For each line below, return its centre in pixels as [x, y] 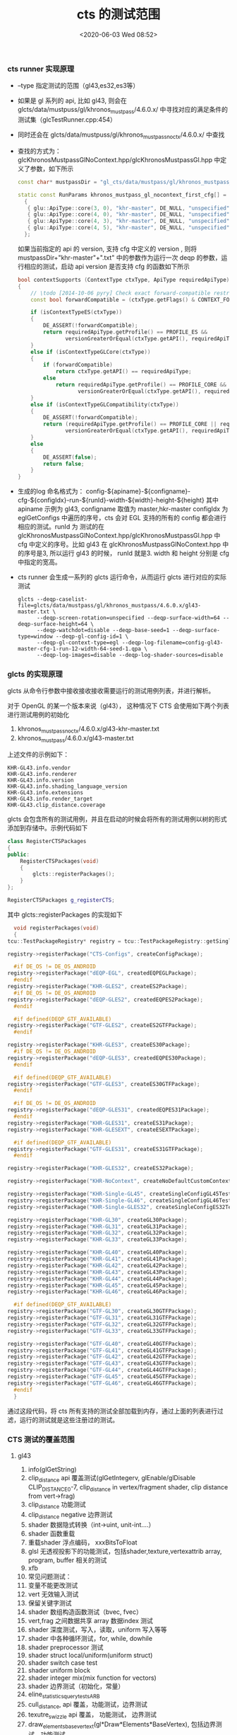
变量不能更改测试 [53, 1586]
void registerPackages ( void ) [56, 928]
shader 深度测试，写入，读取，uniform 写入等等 [97, 1630]
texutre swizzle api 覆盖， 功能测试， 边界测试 [92, 1715]
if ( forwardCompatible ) [78, 365]
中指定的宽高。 [39, 562]
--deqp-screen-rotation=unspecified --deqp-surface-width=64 [128, 618]
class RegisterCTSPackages [47, 842]
